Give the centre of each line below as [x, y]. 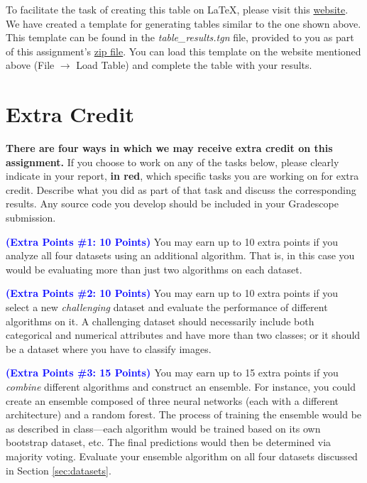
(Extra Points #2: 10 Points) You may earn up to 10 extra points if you [172, 293]
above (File [30, 65]
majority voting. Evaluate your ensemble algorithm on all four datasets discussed [182, 456]
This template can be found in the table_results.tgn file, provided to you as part [180, 37]
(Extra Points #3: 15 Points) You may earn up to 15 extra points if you [172, 373]
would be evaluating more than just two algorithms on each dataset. [154, 269]
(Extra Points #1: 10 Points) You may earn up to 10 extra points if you [172, 241]
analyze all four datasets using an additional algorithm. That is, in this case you [180, 255]
